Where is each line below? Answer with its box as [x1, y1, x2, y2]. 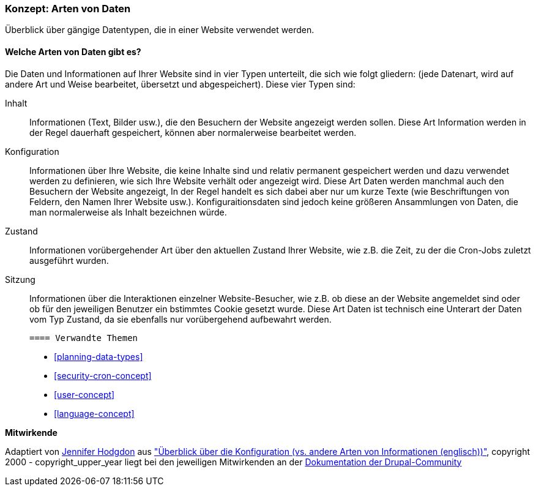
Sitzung [5, 274, 35, 285]
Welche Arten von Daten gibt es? [5, 46, 141, 57]
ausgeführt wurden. [29, 255, 109, 266]
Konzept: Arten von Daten [5, 2, 131, 15]
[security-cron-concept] [54, 370, 152, 381]
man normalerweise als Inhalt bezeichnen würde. [29, 206, 227, 217]
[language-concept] [54, 408, 135, 419]
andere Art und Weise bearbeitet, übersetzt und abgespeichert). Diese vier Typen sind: [5, 78, 355, 89]
